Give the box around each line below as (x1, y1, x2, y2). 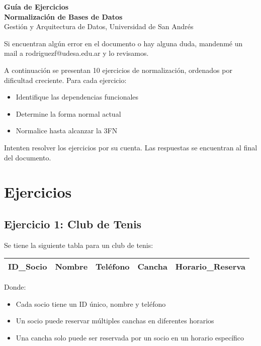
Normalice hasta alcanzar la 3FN (16, 125, 118, 136)
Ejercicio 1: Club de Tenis (4, 216, 142, 231)
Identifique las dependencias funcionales (16, 92, 139, 102)
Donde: (4, 282, 26, 292)
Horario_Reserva (175, 261, 245, 273)
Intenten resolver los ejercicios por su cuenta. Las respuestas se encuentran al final (4, 142, 257, 152)
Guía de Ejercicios (4, 2, 69, 12)
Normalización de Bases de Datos (4, 11, 123, 22)
